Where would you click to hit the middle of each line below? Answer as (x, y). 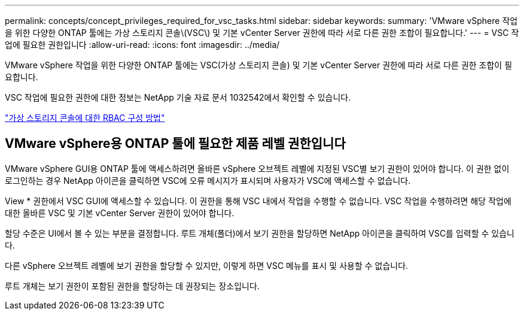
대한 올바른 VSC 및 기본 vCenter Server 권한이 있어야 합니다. (120, 213)
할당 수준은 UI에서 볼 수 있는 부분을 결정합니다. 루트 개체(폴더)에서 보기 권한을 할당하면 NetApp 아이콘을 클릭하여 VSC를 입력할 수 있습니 (260, 233)
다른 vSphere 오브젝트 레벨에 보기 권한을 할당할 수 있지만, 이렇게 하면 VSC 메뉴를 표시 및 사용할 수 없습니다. (207, 265)
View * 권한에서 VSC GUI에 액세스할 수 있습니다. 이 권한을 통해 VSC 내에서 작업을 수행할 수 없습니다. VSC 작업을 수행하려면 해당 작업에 (258, 201)
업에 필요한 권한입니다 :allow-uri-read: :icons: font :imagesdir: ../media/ (142, 45)
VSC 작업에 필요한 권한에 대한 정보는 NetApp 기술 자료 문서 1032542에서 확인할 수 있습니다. (178, 97)
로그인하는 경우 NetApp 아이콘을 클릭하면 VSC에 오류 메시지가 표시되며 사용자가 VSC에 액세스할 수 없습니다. (208, 180)
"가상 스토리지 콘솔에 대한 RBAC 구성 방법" (85, 118)
